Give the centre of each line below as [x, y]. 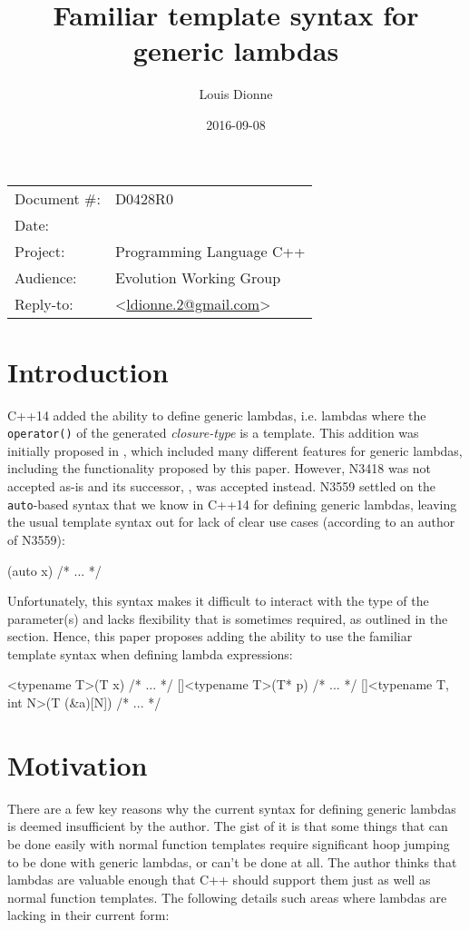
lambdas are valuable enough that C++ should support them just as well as [219, 880]
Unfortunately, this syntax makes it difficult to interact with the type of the [218, 601]
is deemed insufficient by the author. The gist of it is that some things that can [228, 826]
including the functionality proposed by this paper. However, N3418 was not [220, 468]
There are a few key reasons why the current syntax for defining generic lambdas [232, 808]
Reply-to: [44, 303]
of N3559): [36, 539]
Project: [40, 251]
